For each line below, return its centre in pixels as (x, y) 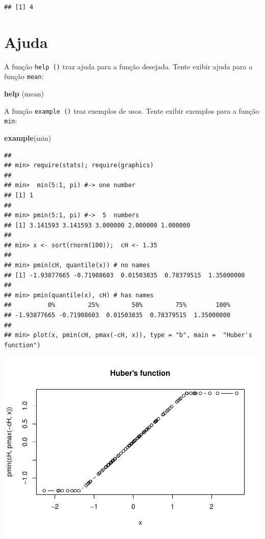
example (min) (28, 137)
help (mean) (24, 94)
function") (22, 345)
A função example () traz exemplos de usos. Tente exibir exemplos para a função (132, 110)
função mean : (24, 76)
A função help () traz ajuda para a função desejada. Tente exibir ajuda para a (128, 66)
